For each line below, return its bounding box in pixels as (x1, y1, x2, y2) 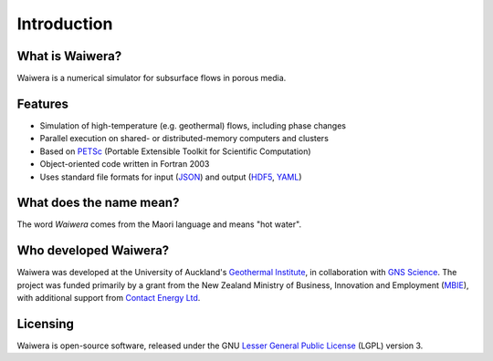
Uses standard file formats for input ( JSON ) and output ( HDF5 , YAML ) (39, 171, 302, 182)
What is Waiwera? (16, 48, 122, 64)
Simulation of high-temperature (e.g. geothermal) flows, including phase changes (39, 119, 347, 131)
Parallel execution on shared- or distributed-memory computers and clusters (39, 133, 329, 144)
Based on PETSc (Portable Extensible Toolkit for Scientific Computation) (39, 146, 311, 157)
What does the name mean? (16, 195, 180, 211)
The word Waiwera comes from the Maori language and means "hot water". (16, 219, 301, 230)
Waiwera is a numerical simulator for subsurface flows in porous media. (16, 73, 287, 84)
